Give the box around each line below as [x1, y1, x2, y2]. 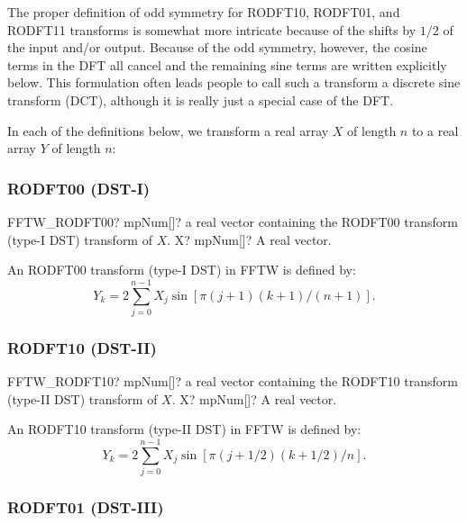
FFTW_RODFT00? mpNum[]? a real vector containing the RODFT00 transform [7, 212, 458, 230]
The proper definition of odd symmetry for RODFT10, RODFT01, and [7, 3, 400, 21]
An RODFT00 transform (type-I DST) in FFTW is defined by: [7, 260, 356, 279]
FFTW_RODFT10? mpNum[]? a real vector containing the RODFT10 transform [7, 372, 458, 391]
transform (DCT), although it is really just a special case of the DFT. [7, 90, 394, 109]
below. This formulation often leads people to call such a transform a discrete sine [7, 73, 461, 92]
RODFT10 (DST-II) [7, 336, 157, 358]
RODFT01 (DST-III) [7, 495, 164, 518]
